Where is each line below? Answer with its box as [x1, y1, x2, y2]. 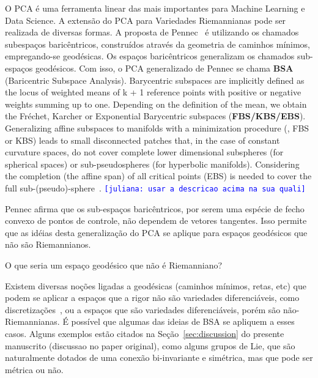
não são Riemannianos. [5, 238, 91, 251]
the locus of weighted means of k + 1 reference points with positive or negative [5, 86, 301, 98]
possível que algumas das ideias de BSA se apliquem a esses [71, 315, 295, 328]
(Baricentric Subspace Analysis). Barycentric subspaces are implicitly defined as [5, 73, 305, 86]
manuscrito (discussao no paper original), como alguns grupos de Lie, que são [5, 339, 295, 352]
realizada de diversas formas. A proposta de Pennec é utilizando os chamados [5, 26, 299, 39]
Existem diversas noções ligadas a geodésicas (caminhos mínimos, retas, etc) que [5, 279, 306, 292]
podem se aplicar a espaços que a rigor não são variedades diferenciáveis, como [5, 291, 300, 304]
